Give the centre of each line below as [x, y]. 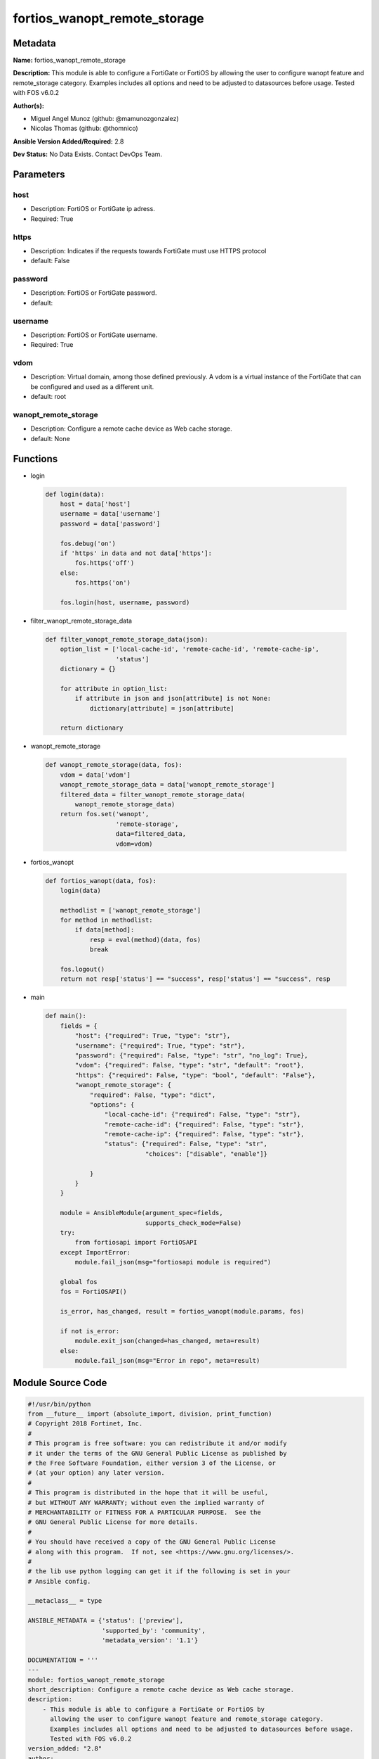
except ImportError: [95, 1252]
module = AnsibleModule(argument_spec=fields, [142, 1213]
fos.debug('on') [88, 543]
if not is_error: [90, 1331]
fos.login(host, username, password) [125, 602]
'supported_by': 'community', [154, 1630]
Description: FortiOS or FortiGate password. [94, 293]
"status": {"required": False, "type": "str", [186, 1144]
